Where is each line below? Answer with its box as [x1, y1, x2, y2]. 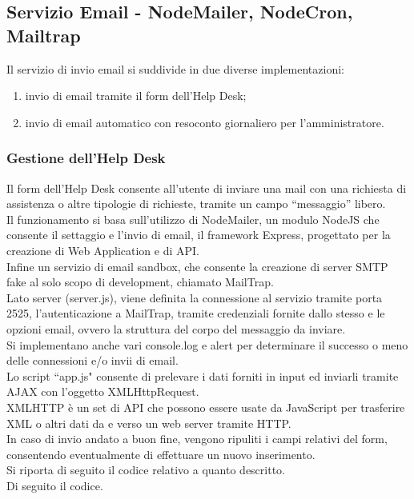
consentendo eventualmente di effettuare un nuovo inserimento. [6, 445, 316, 462]
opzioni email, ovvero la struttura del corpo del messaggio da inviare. [6, 320, 346, 337]
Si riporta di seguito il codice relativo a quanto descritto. [6, 461, 285, 478]
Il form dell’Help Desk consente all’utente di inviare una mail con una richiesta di [6, 179, 407, 196]
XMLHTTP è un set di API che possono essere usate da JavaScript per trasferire [6, 398, 405, 415]
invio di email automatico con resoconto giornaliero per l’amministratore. [25, 114, 384, 130]
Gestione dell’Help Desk [6, 148, 166, 168]
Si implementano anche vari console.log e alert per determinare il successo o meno [6, 336, 408, 353]
